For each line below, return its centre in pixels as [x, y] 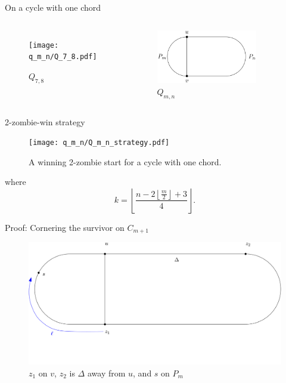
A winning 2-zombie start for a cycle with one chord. [125, 161]
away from [106, 373]
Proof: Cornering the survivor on [65, 227]
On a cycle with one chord [53, 7]
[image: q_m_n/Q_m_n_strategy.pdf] [99, 143]
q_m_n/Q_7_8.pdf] [63, 57]
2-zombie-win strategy [45, 121]
